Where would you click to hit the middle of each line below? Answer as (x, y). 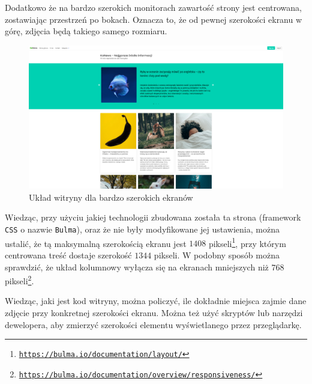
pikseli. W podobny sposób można (217, 254)
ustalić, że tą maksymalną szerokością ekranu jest (96, 243)
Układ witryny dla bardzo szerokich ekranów (111, 197)
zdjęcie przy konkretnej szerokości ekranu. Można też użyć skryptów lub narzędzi (154, 312)
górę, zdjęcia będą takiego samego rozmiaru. (86, 31)
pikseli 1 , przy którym (247, 242)
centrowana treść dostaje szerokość (68, 254)
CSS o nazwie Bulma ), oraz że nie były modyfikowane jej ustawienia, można (142, 229)
